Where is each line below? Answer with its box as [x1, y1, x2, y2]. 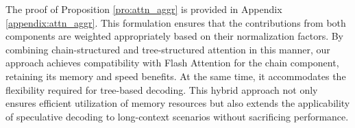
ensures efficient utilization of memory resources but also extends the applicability [5, 96, 350, 110]
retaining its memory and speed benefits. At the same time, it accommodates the [5, 68, 346, 83]
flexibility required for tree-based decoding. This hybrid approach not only [5, 82, 318, 97]
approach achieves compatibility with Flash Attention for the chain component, [5, 55, 339, 70]
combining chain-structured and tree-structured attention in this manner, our [5, 42, 330, 56]
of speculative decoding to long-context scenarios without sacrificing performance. [5, 109, 349, 123]
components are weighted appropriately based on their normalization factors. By [5, 29, 344, 43]
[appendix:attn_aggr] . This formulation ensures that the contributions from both [5, 15, 346, 29]
